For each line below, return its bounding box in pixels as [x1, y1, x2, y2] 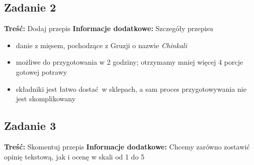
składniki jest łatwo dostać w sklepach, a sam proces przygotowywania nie [16, 83, 246, 94]
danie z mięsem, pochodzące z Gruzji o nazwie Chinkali [16, 40, 187, 50]
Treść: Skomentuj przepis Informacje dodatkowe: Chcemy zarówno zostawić [4, 141, 250, 151]
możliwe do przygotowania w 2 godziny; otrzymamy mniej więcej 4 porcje [16, 57, 243, 67]
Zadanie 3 [4, 118, 56, 133]
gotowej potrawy [16, 66, 67, 77]
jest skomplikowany [16, 93, 76, 104]
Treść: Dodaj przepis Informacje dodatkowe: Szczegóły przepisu [4, 23, 213, 34]
